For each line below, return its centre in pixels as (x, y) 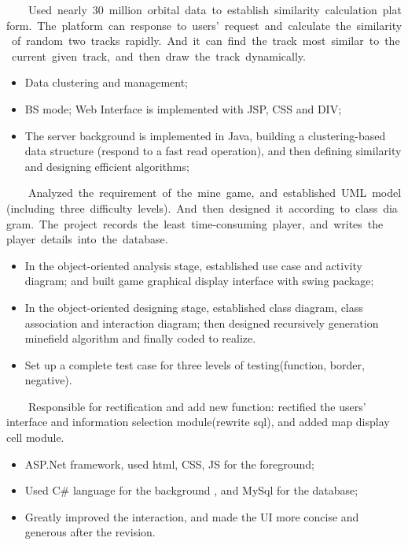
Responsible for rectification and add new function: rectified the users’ (197, 406)
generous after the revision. (90, 532)
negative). (48, 380)
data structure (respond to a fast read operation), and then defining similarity (213, 151)
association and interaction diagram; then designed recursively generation (202, 323)
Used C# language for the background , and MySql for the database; (191, 490)
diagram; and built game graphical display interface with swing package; (199, 281)
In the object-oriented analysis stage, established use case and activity (193, 265)
